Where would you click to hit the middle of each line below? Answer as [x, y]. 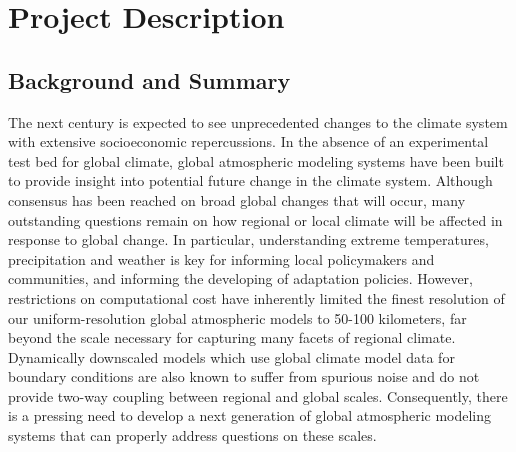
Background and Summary [149, 79]
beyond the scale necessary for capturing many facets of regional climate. [232, 337]
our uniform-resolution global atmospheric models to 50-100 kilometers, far [237, 317]
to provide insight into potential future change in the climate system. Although [250, 180]
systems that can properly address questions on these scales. [192, 435]
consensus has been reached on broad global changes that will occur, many [237, 199]
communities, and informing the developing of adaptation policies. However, [240, 278]
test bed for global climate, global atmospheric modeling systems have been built [256, 160]
